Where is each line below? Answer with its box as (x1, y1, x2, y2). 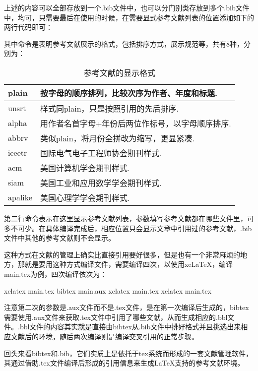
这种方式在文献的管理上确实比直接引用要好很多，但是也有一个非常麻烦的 (4, 249, 240, 259)
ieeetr (8, 147, 27, 159)
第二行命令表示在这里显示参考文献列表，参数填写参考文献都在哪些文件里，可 (4, 213, 254, 223)
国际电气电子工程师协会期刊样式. (40, 147, 162, 159)
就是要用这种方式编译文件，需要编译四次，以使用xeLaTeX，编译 (24, 259, 233, 269)
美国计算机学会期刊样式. (40, 162, 130, 174)
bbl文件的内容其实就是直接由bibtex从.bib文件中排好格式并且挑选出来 (19, 321, 241, 332)
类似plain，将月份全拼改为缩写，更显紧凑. (40, 132, 195, 144)
